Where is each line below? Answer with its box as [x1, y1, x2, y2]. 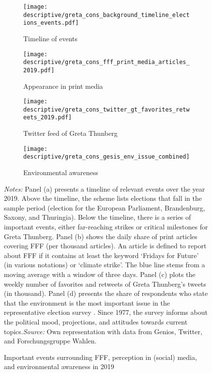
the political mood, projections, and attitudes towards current [4, 316, 188, 326]
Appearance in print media [23, 81, 103, 91]
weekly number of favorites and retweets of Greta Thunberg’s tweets [4, 278, 206, 289]
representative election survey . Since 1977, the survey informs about [4, 307, 208, 317]
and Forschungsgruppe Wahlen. [4, 336, 97, 346]
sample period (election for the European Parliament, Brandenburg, [4, 202, 205, 212]
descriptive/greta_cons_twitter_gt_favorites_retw [23, 106, 190, 113]
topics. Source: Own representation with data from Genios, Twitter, [4, 326, 202, 336]
